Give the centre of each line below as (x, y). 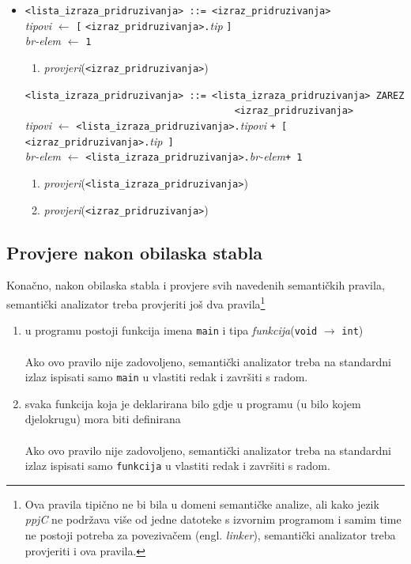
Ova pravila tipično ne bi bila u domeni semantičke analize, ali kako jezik (202, 503)
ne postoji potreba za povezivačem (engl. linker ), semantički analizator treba (210, 534)
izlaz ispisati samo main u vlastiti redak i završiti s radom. (166, 377)
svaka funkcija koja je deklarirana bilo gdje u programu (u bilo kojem (193, 403)
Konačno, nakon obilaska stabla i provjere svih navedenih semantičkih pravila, (196, 285)
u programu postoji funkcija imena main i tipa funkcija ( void (171, 330)
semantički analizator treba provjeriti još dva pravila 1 (136, 303)
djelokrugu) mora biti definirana (103, 419)
